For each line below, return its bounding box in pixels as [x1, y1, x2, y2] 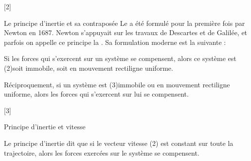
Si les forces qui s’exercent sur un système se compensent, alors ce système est [4, 53, 236, 63]
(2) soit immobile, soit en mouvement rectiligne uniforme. [4, 62, 173, 73]
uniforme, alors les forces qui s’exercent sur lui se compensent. [4, 89, 189, 99]
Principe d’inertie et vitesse [4, 121, 86, 132]
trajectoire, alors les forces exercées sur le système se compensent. [4, 147, 199, 158]
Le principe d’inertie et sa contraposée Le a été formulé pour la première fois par [4, 18, 245, 28]
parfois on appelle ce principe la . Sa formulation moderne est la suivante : [4, 37, 226, 47]
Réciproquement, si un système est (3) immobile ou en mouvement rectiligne [4, 79, 230, 89]
